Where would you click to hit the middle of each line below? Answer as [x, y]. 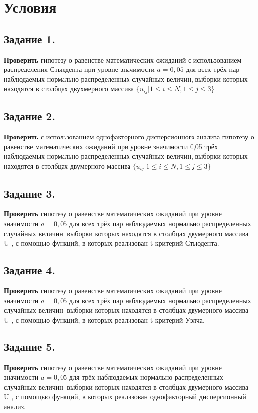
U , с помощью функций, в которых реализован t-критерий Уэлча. [104, 319]
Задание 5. [30, 346]
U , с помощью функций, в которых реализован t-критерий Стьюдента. [112, 243]
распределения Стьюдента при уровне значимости [79, 69]
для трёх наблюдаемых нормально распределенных [146, 377]
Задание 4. [30, 270]
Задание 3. [30, 193]
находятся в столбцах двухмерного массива [69, 89]
